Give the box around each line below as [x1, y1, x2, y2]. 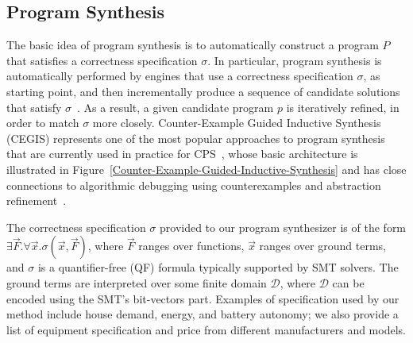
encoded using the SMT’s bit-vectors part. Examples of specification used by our [6, 290, 399, 306]
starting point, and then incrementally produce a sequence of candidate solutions [6, 83, 400, 99]
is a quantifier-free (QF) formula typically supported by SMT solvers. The [37, 259, 399, 276]
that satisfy [6, 98, 62, 115]
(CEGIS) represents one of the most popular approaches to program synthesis [6, 129, 385, 146]
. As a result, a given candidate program [77, 98, 274, 115]
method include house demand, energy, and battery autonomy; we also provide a [6, 306, 399, 322]
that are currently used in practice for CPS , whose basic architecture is [6, 145, 358, 162]
